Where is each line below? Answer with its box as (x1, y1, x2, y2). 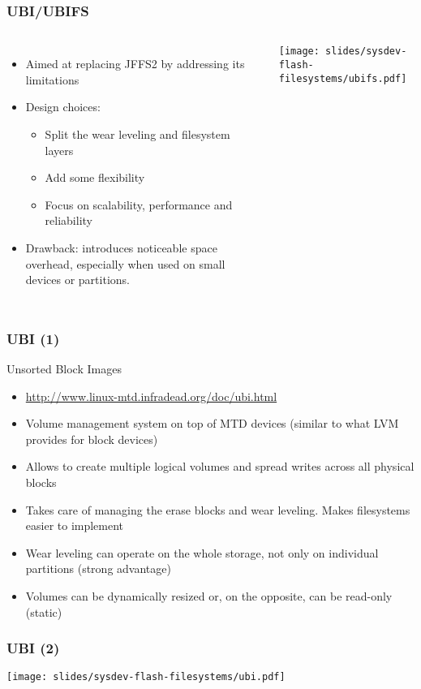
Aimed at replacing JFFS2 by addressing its (25, 55, 245, 72)
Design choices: (25, 98, 101, 115)
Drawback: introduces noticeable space (25, 239, 217, 256)
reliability (45, 212, 92, 229)
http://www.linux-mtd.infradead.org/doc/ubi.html (25, 387, 277, 404)
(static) (25, 603, 62, 620)
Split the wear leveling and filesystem (45, 126, 230, 142)
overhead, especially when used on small (25, 255, 226, 272)
